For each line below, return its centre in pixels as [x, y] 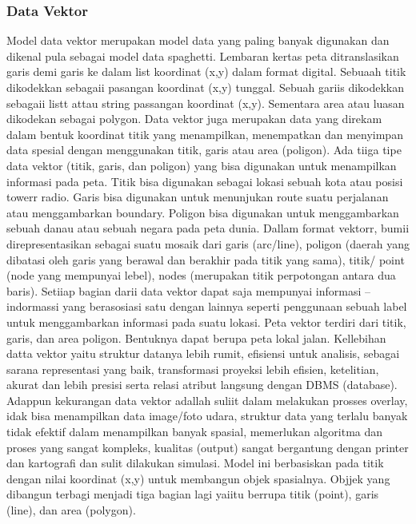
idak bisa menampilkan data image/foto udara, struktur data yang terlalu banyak [207, 416]
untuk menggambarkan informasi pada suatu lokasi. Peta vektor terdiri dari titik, [206, 322]
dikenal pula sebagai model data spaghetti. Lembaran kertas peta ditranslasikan [203, 56]
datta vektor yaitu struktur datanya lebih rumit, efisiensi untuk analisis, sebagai [203, 353]
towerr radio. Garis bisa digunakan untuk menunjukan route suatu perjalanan [198, 197]
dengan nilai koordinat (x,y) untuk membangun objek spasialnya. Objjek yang [198, 478]
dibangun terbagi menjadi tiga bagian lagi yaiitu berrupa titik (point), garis [193, 494]
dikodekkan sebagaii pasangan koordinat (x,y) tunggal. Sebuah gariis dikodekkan [206, 87]
